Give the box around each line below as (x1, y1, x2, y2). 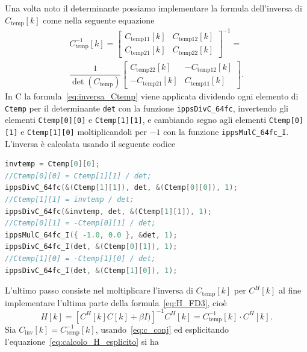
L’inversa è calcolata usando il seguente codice (5, 137, 176, 149)
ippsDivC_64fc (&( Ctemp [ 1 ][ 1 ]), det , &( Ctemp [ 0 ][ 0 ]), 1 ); (5, 183, 238, 192)
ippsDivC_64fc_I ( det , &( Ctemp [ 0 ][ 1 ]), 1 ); (5, 242, 178, 251)
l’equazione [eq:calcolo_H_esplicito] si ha (5, 335, 159, 348)
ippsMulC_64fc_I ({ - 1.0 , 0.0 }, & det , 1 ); (5, 230, 178, 239)
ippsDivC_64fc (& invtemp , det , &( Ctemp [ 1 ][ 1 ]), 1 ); (5, 207, 212, 216)
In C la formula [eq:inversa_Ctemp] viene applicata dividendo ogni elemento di (5, 90, 299, 102)
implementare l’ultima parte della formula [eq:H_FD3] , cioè (5, 296, 227, 309)
